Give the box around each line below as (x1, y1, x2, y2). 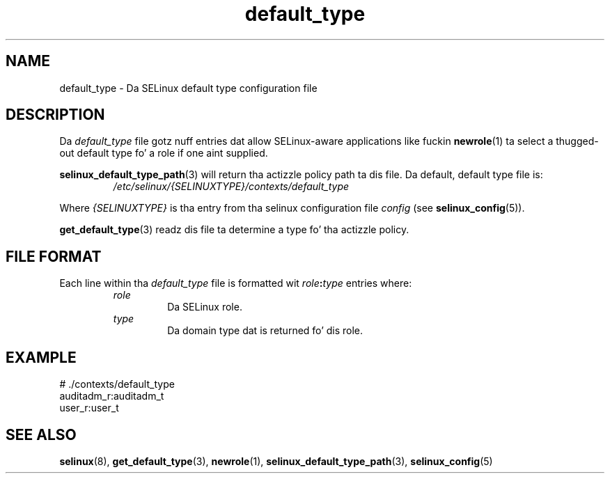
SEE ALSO (6, 425, 77, 443)
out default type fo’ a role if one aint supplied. (59, 147, 268, 159)
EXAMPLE (6, 348, 77, 366)
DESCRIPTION (6, 106, 105, 124)
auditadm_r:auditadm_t (59, 390, 164, 402)
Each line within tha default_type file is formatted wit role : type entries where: (59, 277, 412, 290)
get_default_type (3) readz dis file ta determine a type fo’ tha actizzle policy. (59, 223, 409, 236)
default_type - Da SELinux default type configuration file (59, 81, 318, 94)
